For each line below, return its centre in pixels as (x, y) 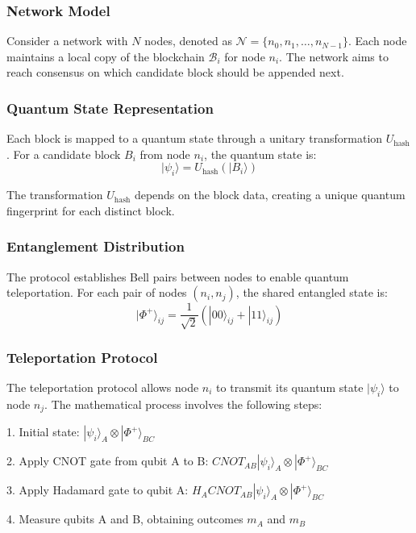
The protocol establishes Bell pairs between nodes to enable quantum (178, 276)
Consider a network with (67, 41)
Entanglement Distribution (96, 246)
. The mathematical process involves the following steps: (183, 404)
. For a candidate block (64, 154)
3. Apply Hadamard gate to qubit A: (98, 490)
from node (165, 154)
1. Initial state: (43, 432)
